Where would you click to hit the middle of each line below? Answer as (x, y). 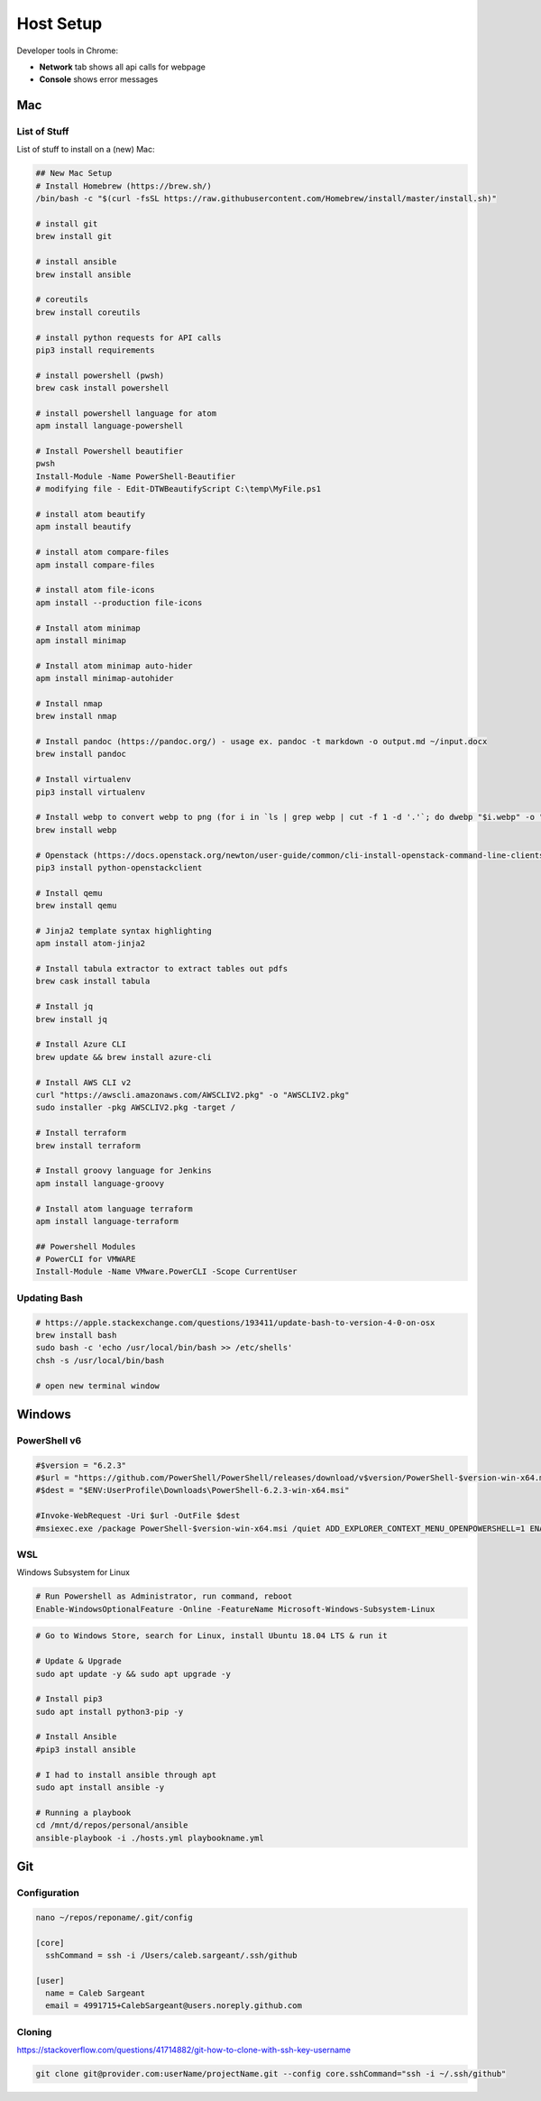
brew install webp (76, 829)
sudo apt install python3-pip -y (110, 1711)
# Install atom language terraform (114, 1208)
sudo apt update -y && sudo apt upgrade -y (133, 1674)
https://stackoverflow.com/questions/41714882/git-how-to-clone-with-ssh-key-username (184, 2050)
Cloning (34, 2032)
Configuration (48, 1893)
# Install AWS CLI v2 (83, 1082)
